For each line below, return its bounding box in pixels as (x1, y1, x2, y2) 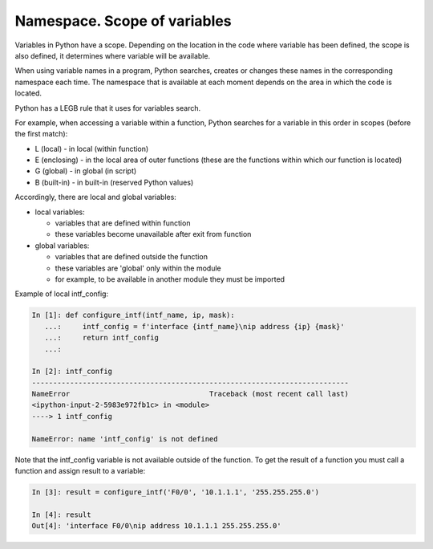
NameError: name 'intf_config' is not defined (31, 434, 218, 443)
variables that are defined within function (55, 218, 191, 228)
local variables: (34, 207, 85, 217)
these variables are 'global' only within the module (55, 263, 221, 273)
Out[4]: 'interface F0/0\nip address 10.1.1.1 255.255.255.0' (31, 522, 281, 531)
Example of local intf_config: (14, 289, 108, 299)
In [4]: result (31, 510, 91, 519)
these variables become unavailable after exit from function (55, 230, 252, 239)
